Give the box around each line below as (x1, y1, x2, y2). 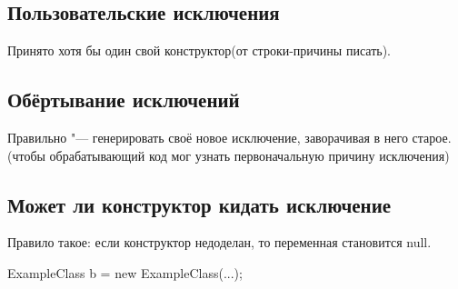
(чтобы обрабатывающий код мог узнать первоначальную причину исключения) (7, 145, 450, 164)
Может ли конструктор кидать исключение (7, 190, 392, 218)
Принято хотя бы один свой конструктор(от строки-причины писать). (7, 41, 391, 60)
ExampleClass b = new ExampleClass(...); (7, 263, 243, 282)
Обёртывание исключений (7, 85, 240, 114)
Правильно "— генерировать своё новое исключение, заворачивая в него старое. (7, 128, 452, 146)
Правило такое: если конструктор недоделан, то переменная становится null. (7, 233, 432, 252)
